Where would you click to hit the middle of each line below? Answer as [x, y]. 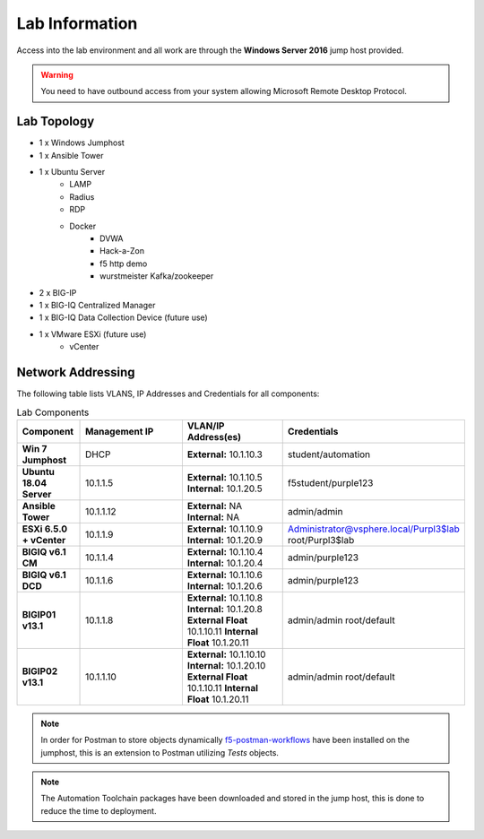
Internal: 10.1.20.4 [225, 563]
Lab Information [77, 23]
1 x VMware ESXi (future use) [93, 334]
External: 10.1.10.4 [225, 551]
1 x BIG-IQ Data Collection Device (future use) [123, 317]
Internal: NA [213, 517]
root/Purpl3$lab [321, 540]
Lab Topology [56, 121]
